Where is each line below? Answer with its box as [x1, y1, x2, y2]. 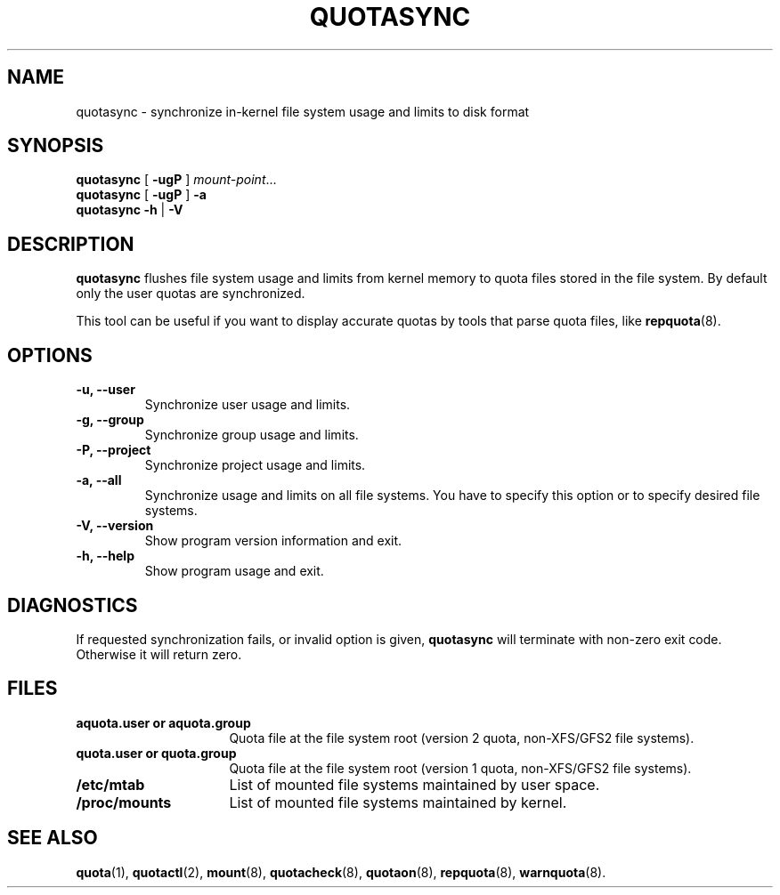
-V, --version [76, 518, 154, 534]
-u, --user [76, 382, 135, 398]
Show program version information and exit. [144, 533, 402, 549]
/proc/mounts [76, 793, 172, 811]
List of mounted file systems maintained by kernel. [229, 793, 567, 811]
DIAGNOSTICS [7, 593, 138, 617]
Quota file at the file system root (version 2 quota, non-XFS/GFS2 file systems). [229, 730, 695, 746]
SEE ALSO [7, 826, 98, 850]
